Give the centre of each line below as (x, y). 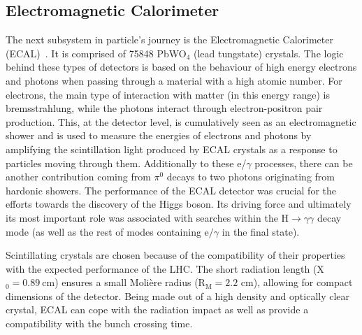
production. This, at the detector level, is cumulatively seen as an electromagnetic (181, 121)
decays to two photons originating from (251, 177)
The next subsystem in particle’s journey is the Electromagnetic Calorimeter (169, 40)
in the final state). (261, 231)
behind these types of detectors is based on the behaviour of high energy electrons (181, 67)
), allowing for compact (303, 282)
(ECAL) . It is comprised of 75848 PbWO (96, 53)
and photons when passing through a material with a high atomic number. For (174, 80)
